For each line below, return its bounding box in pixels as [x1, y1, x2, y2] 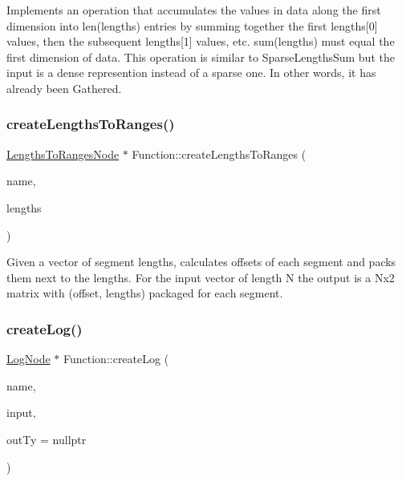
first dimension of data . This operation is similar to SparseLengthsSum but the [6, 48, 395, 65]
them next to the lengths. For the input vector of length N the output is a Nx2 [6, 269, 395, 285]
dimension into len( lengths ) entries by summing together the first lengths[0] [6, 17, 378, 34]
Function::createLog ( [63, 350, 169, 367]
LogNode [6, 350, 51, 367]
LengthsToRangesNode [6, 145, 120, 162]
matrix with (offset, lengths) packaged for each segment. [6, 285, 283, 301]
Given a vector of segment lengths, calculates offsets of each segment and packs [6, 253, 396, 270]
